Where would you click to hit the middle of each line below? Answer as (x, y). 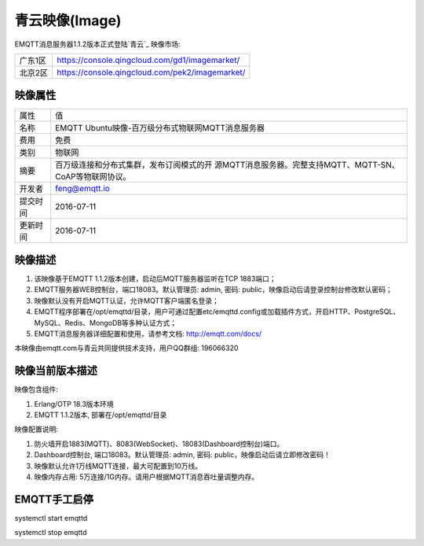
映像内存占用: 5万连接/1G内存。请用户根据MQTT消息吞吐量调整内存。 (146, 477)
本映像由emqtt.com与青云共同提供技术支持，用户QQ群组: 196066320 (126, 348)
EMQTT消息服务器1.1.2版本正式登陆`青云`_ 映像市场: (97, 44)
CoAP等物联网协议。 (93, 177)
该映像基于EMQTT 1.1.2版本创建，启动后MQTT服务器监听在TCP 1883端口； (155, 279)
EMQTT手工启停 (54, 499)
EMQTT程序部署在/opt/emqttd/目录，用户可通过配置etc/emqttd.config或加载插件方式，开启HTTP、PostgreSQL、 (217, 312)
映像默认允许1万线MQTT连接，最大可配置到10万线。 (118, 466)
